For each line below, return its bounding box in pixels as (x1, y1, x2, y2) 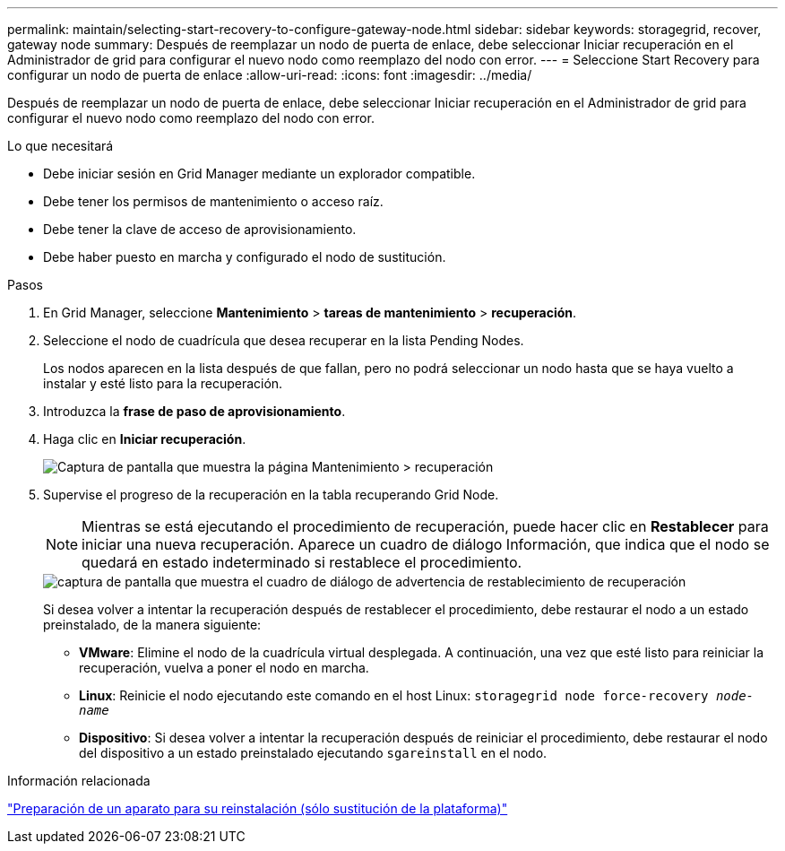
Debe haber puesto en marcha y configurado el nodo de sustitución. (43, 249, 446, 265)
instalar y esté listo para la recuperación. (43, 376, 283, 391)
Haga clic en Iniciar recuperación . (43, 431, 246, 447)
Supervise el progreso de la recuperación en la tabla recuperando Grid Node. (43, 487, 499, 502)
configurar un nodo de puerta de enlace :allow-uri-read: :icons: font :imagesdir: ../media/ (7, 67, 532, 82)
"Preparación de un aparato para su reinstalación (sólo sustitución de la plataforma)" (7, 801, 508, 816)
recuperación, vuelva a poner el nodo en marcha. (79, 660, 369, 675)
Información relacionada (7, 773, 151, 788)
